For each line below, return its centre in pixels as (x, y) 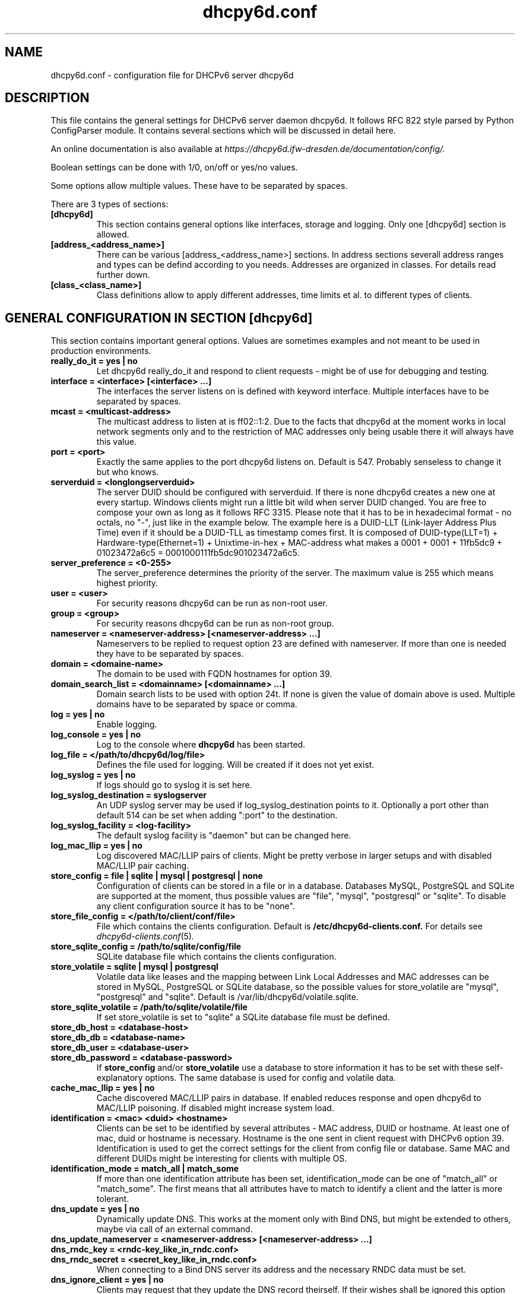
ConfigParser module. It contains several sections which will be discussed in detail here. (223, 131)
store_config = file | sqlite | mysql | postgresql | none (157, 876)
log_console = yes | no (96, 735)
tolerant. (113, 1199)
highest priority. (127, 583)
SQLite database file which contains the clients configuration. (216, 957)
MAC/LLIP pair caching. (143, 866)
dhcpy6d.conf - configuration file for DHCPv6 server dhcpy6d (172, 75)
